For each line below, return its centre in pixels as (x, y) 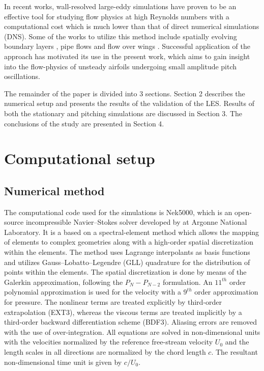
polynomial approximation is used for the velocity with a (93, 292)
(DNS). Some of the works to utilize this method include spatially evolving (121, 36)
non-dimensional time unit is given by (63, 362)
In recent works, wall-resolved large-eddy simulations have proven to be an (120, 6)
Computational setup (80, 158)
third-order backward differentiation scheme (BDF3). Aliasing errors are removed (131, 322)
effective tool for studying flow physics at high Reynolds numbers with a (117, 16)
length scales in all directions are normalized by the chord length (105, 352)
